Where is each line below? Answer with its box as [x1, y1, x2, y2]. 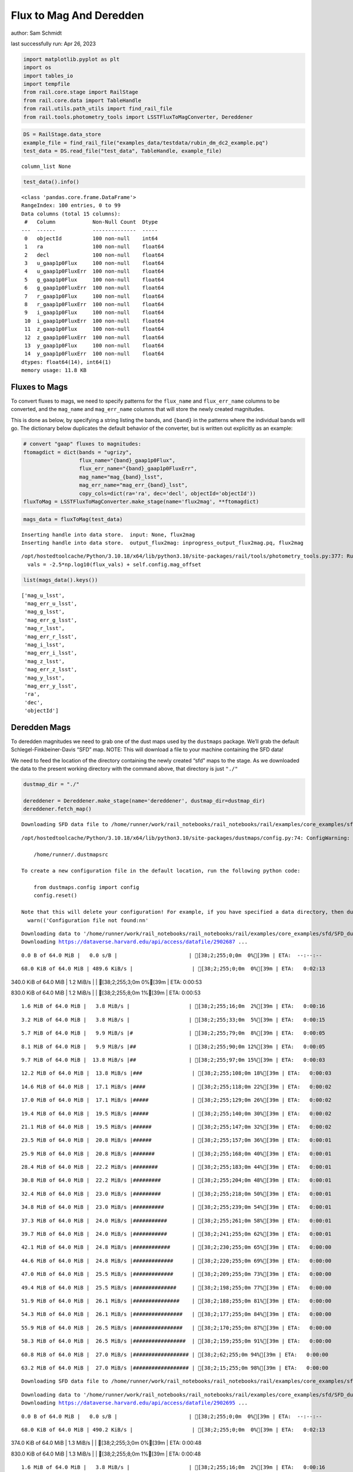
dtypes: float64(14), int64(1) [21, 359, 112, 365]
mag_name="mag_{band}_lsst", [79, 473, 163, 480]
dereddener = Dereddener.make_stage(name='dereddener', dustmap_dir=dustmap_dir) [23, 797, 266, 804]
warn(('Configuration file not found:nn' [27, 917, 149, 924]
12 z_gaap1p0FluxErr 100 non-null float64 [24, 334, 164, 341]
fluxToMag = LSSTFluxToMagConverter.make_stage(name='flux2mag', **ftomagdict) [23, 498, 259, 505]
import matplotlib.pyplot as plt [23, 56, 120, 62]
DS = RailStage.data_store [23, 131, 101, 138]
